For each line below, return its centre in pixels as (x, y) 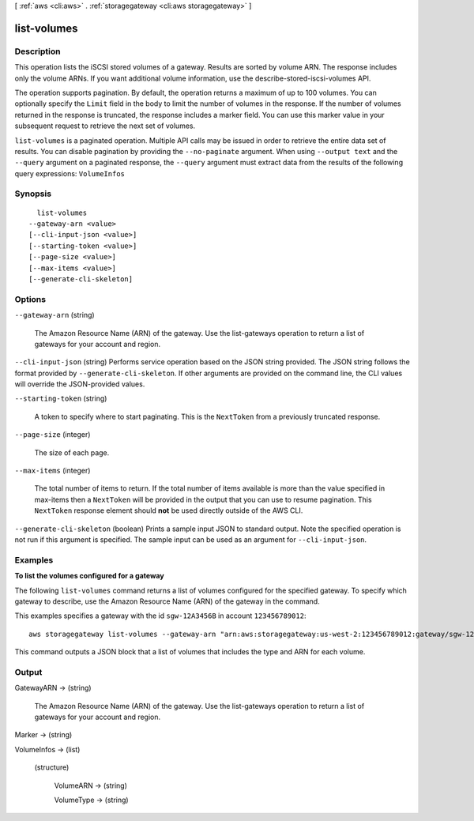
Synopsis (33, 194)
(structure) (52, 767)
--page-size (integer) (53, 435)
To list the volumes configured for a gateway (90, 576)
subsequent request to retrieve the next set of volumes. (105, 126)
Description (38, 51)
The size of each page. (72, 452)
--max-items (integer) (53, 471)
